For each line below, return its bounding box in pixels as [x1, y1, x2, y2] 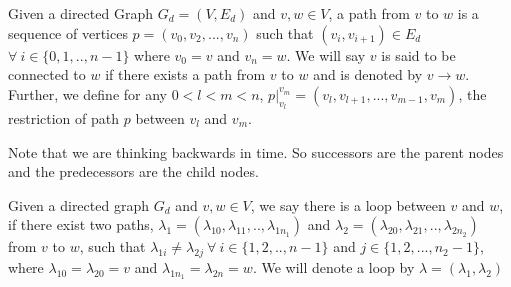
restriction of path [8, 107, 120, 128]
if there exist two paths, [8, 214, 154, 235]
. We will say [286, 44, 366, 65]
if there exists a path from [105, 64, 266, 85]
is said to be [381, 44, 456, 65]
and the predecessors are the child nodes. [8, 161, 259, 182]
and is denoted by [313, 64, 423, 85]
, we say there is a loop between [250, 194, 446, 215]
